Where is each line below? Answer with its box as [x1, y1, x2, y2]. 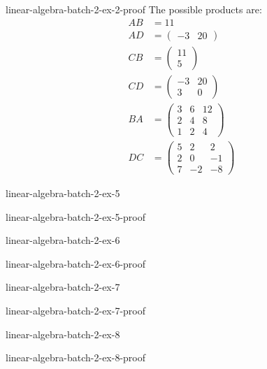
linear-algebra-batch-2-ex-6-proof [6, 256, 146, 270]
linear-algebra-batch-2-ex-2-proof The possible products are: [6, 2, 262, 16]
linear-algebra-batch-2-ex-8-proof [6, 350, 146, 365]
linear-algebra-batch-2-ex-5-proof [6, 209, 146, 224]
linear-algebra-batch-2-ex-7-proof [6, 303, 146, 318]
